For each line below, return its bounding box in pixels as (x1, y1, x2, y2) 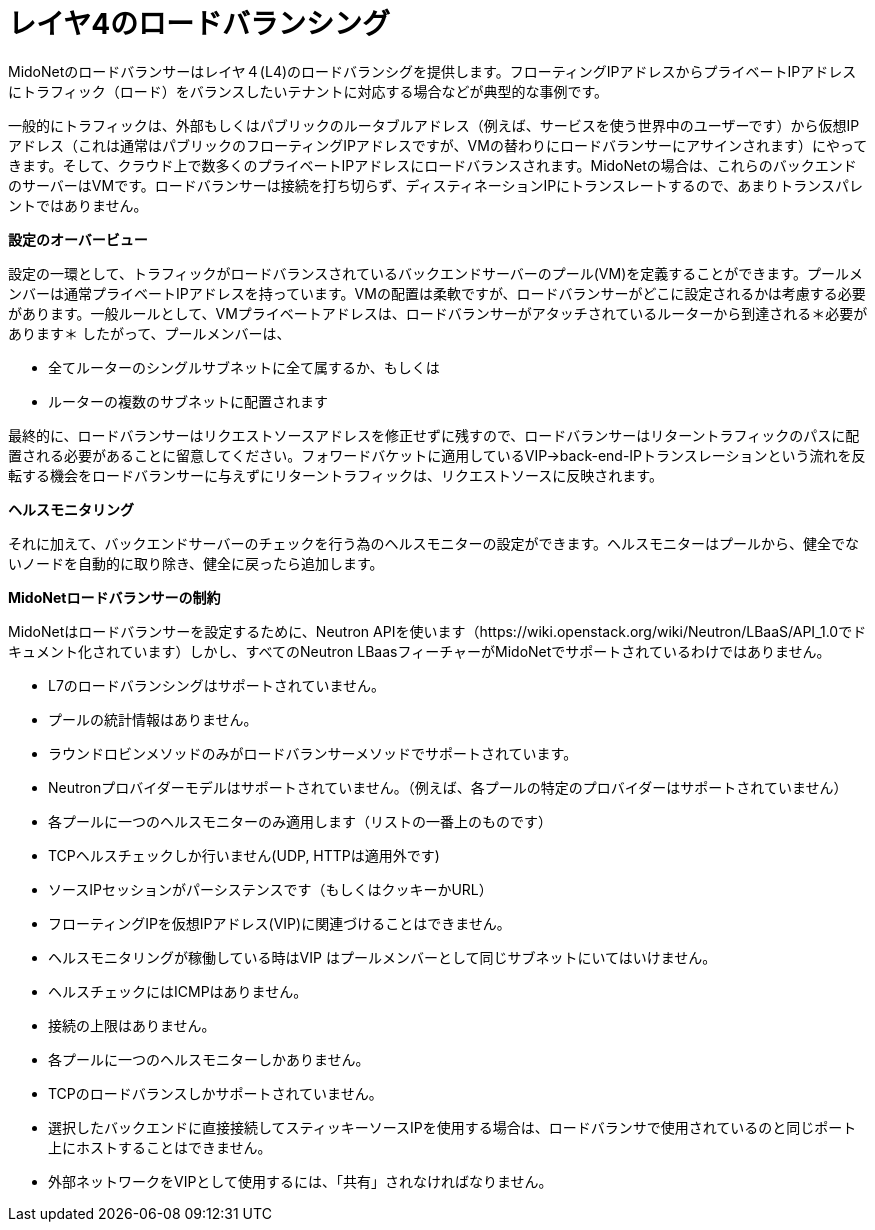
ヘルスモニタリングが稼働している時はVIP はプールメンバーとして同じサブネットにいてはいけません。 (48, 948, 717, 966)
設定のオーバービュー (8, 230, 148, 248)
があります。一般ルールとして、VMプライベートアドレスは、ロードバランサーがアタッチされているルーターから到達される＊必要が (8, 304, 868, 322)
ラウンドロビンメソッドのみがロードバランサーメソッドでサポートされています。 (48, 744, 578, 762)
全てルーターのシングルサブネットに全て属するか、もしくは (48, 358, 440, 376)
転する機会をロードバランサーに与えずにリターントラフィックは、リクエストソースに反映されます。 (8, 466, 663, 484)
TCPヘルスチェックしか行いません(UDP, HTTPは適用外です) (48, 846, 440, 864)
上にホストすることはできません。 (48, 1138, 272, 1156)
